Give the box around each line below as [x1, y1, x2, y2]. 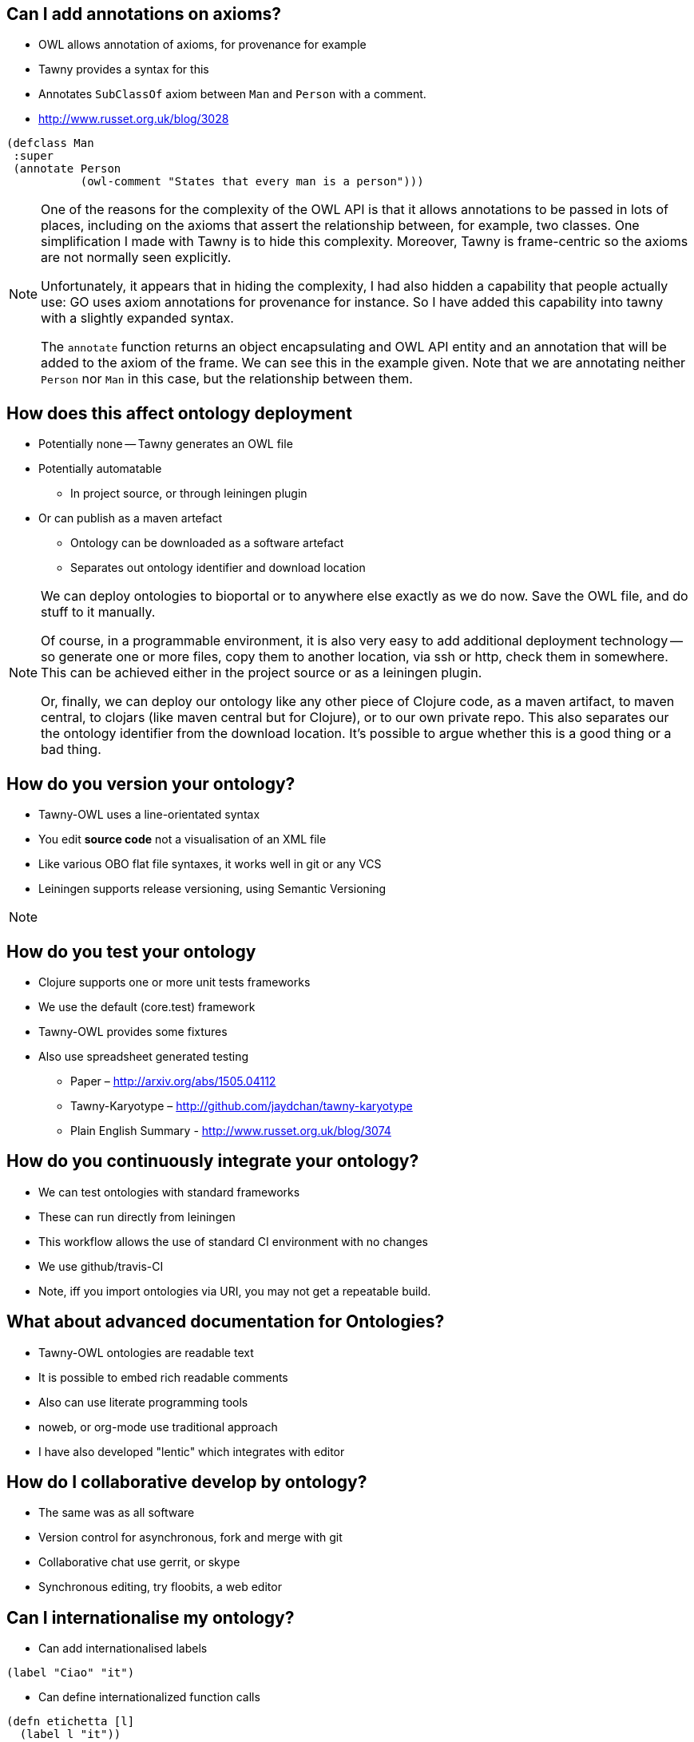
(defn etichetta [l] [6, 1715, 135, 1728]
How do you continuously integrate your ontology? [6, 1151, 419, 1172]
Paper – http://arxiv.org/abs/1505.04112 [70, 1073, 276, 1088]
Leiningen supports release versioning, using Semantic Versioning [38, 882, 387, 896]
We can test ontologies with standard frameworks [38, 1184, 300, 1199]
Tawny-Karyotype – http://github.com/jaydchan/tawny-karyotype [70, 1098, 413, 1113]
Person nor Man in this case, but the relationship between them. [41, 371, 413, 387]
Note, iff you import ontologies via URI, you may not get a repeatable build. [38, 1284, 431, 1298]
